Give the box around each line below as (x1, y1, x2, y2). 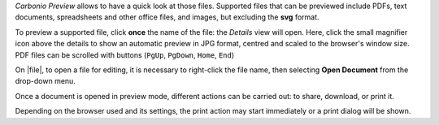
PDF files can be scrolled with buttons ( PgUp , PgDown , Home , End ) (15, 50, 235, 60)
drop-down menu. (15, 76, 76, 86)
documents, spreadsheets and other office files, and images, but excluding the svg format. (15, 12, 320, 22)
